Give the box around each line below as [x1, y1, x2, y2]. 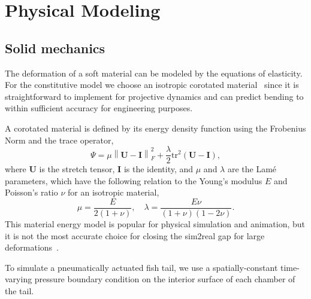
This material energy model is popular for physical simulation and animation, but [5, 218, 306, 230]
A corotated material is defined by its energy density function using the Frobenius [5, 121, 306, 134]
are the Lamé [227, 163, 277, 175]
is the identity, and [123, 163, 194, 175]
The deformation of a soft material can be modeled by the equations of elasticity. [5, 66, 303, 79]
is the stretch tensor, [39, 163, 115, 175]
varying [5, 273, 32, 285]
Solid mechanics [5, 38, 105, 57]
